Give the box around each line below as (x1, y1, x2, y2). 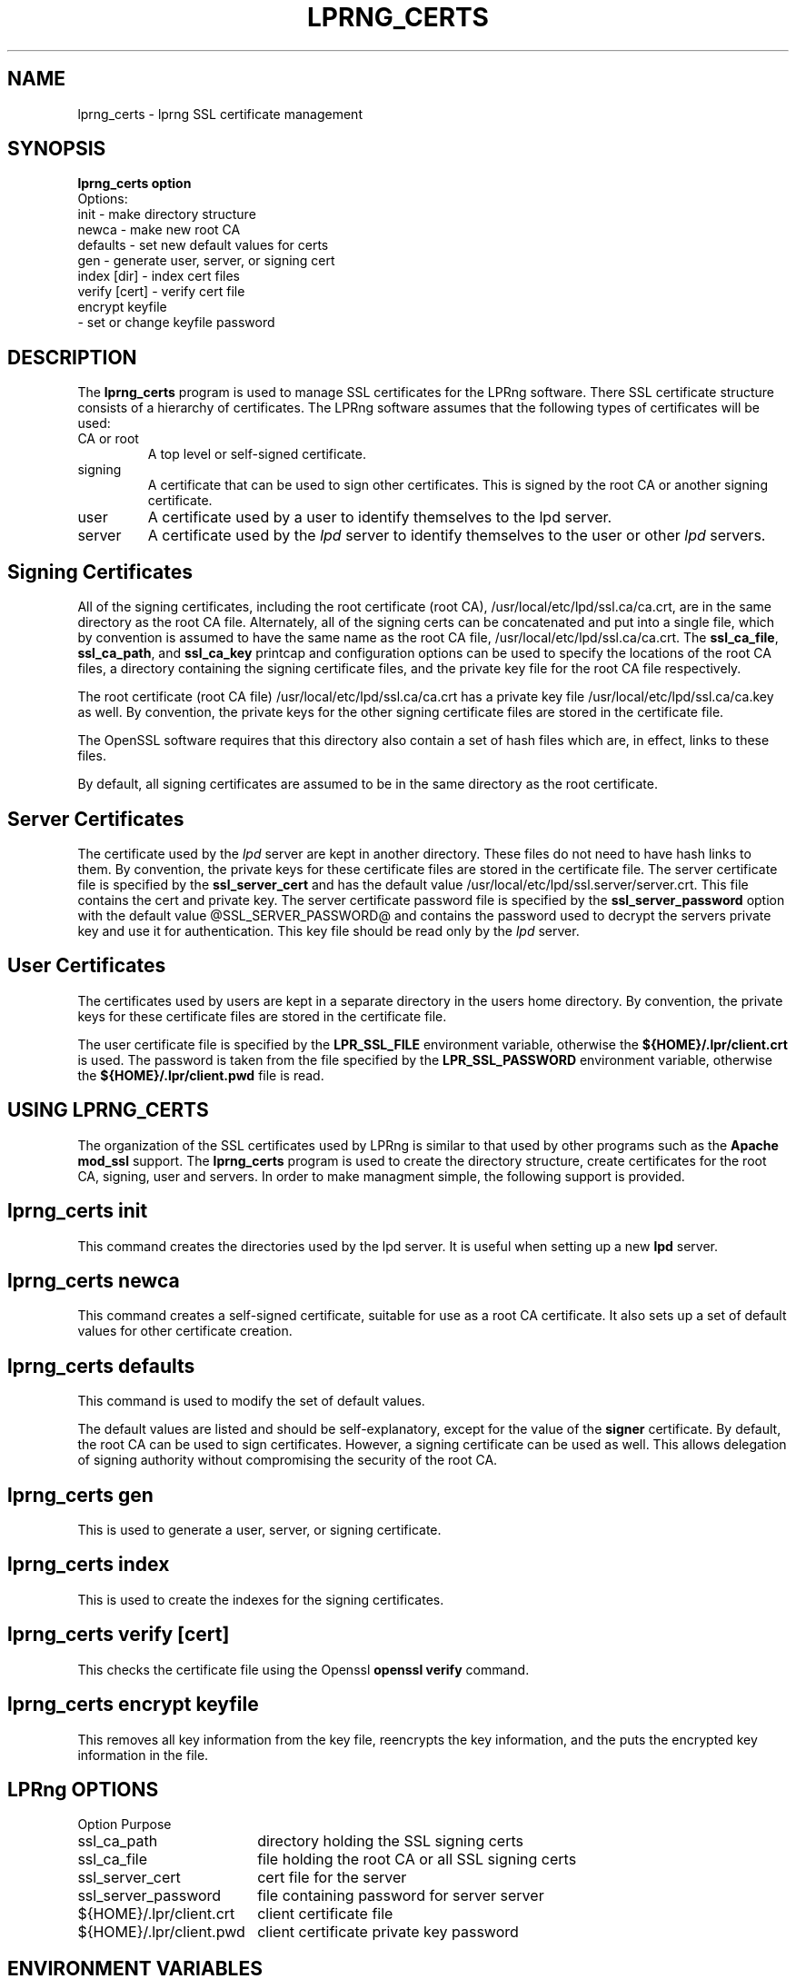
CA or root (77, 431, 139, 447)
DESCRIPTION (7, 345, 137, 369)
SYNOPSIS (7, 137, 106, 161)
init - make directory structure (77, 206, 256, 223)
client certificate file (257, 1904, 393, 1924)
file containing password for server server (257, 1886, 544, 1905)
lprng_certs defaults (7, 1354, 195, 1377)
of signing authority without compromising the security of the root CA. (77, 1452, 498, 1468)
